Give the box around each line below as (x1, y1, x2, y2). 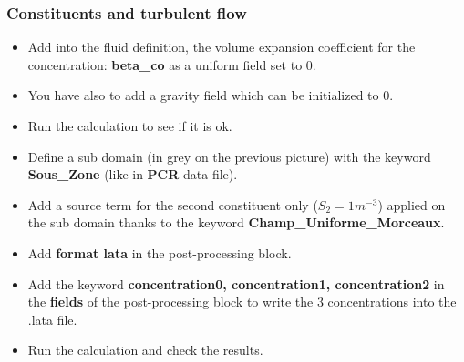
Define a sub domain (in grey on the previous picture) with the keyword (27, 146, 431, 166)
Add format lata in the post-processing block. (27, 243, 292, 262)
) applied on (377, 195, 446, 214)
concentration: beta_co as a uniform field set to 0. (27, 55, 316, 74)
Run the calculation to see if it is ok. (27, 116, 232, 135)
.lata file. (27, 309, 77, 328)
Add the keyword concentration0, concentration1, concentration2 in (27, 274, 445, 293)
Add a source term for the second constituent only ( (27, 195, 318, 214)
